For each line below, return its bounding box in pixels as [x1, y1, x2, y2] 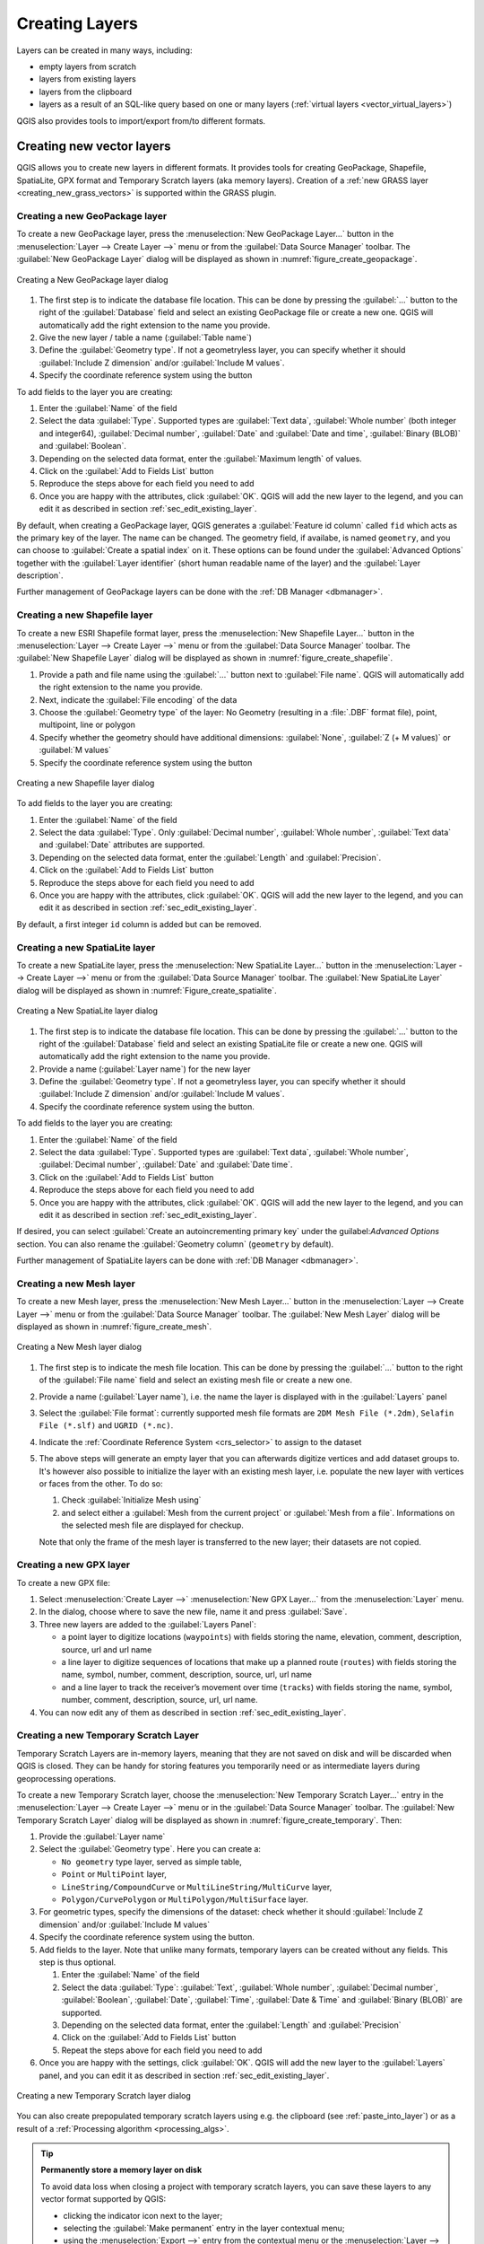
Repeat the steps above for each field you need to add [61, 2045, 263, 2056]
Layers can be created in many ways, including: [16, 45, 193, 56]
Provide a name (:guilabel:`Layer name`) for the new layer [39, 1064, 251, 1074]
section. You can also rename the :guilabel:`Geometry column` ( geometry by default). [16, 1239, 334, 1249]
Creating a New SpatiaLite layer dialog [16, 1005, 159, 1016]
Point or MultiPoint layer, [61, 1869, 168, 1880]
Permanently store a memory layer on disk [40, 2164, 203, 2176]
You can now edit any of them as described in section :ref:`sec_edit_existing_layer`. [39, 1706, 347, 1718]
